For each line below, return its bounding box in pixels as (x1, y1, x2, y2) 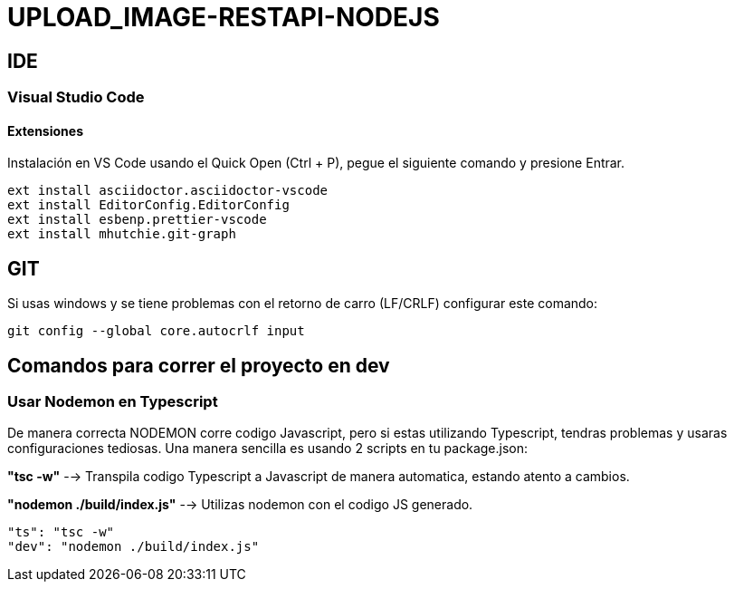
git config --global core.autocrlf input (7, 323, 305, 339)
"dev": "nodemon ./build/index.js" (7, 539, 260, 555)
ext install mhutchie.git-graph (7, 227, 236, 242)
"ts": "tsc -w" (7, 525, 115, 540)
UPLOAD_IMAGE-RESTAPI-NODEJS (7, 2, 440, 33)
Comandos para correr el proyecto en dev (7, 353, 390, 377)
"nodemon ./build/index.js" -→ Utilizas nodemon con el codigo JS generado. (7, 497, 473, 513)
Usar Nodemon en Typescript (7, 392, 218, 411)
